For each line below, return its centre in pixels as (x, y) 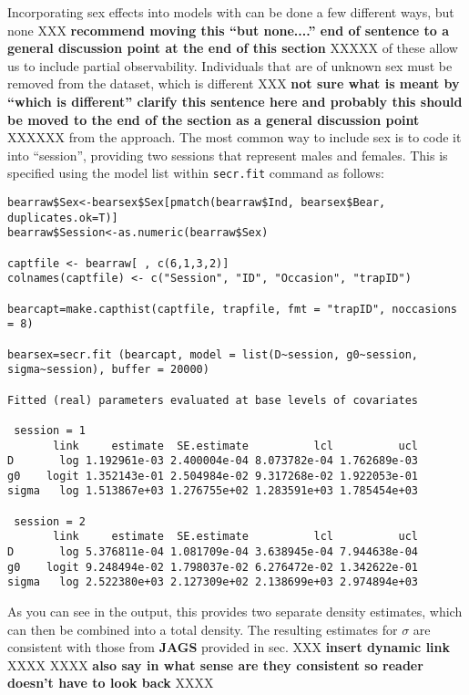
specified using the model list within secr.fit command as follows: (196, 173)
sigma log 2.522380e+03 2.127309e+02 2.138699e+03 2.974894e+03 (213, 582)
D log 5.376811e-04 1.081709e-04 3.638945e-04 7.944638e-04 (213, 552)
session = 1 (50, 430)
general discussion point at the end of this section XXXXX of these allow (233, 48)
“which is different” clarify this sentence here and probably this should (235, 101)
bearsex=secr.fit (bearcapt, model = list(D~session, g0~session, (213, 354)
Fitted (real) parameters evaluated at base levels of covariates (213, 400)
